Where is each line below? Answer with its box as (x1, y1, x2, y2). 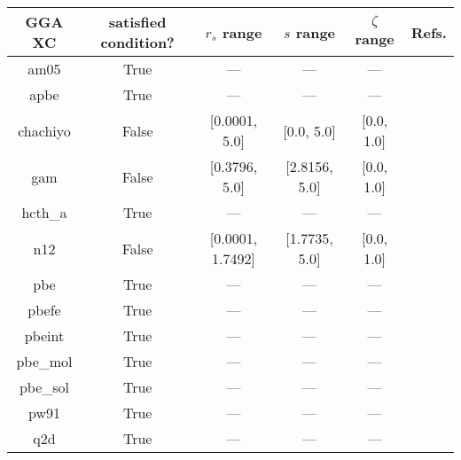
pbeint (24, 325, 65, 346)
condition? (100, 32, 175, 52)
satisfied (108, 12, 167, 32)
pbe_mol (16, 351, 73, 371)
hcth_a (21, 202, 67, 222)
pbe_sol (19, 377, 70, 397)
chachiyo (18, 120, 71, 141)
